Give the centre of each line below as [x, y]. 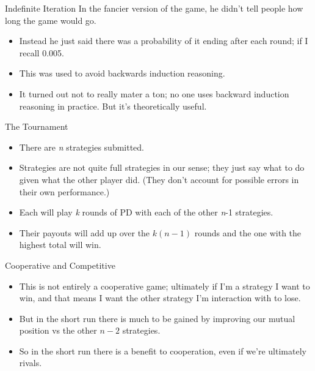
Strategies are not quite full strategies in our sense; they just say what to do [162, 167]
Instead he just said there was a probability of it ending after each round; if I [164, 41]
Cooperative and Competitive [60, 265]
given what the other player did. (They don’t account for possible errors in [159, 179]
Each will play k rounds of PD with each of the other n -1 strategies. [146, 212]
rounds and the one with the [248, 232]
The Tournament [37, 126]
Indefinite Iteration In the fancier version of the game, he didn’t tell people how [154, 8]
